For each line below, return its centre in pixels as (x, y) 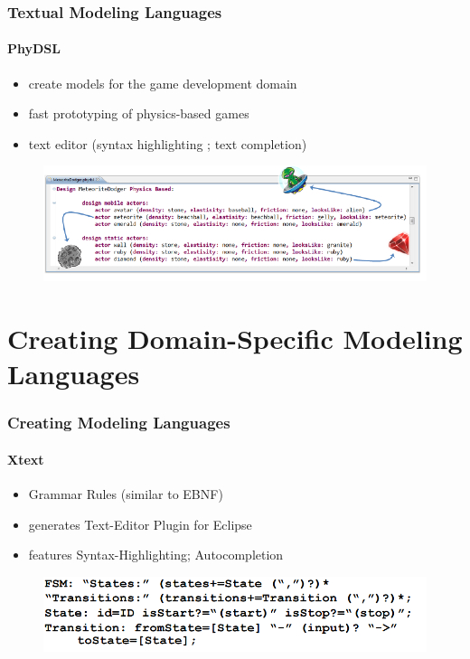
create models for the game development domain (163, 83)
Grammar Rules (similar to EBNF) (126, 494)
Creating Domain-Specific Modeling (235, 339)
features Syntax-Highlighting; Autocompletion (156, 555)
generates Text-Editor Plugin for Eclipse (140, 524)
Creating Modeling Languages (119, 423)
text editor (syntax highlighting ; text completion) (168, 143)
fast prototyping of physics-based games (139, 113)
